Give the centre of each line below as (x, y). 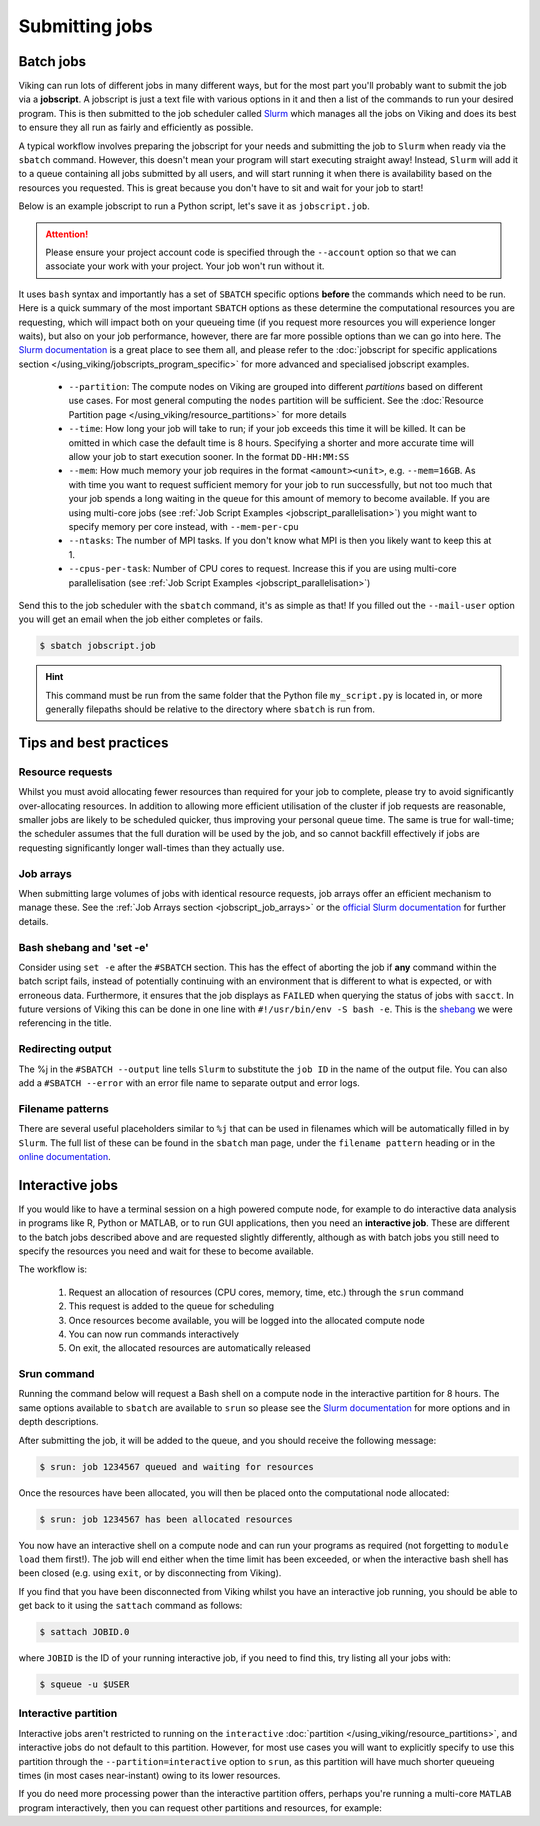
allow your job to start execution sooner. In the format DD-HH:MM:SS (209, 457)
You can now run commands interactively (154, 1334)
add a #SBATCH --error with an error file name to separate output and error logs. (189, 1082)
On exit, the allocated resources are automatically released (189, 1348)
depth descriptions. (58, 1422)
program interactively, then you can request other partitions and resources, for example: (200, 1807)
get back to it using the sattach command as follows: (130, 1606)
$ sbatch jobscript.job (98, 646)
